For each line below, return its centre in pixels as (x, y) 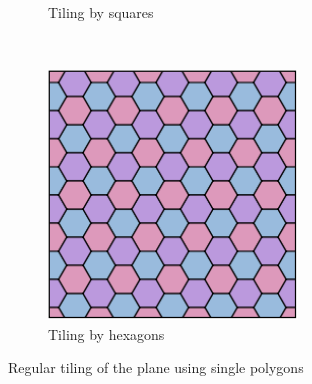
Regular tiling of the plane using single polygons (156, 367)
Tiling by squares (101, 12)
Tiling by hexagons (106, 333)
